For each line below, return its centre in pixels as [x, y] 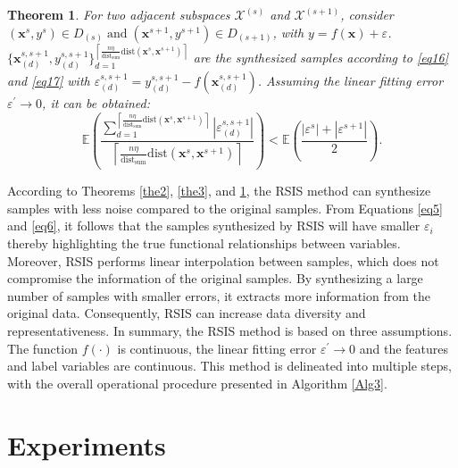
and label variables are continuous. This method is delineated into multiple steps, [229, 366]
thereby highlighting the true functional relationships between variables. [204, 243]
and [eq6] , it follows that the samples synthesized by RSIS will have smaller [214, 226]
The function [42, 348]
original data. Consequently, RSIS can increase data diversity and [187, 313]
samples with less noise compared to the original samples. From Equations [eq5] [225, 208]
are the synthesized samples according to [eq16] [321, 58]
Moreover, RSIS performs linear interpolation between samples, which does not [223, 260]
